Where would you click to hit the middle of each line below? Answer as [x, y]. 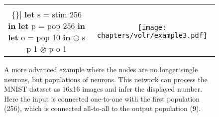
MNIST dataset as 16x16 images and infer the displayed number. [103, 89]
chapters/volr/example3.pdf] [152, 35]
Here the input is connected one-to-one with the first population [102, 98]
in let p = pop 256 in [47, 26]
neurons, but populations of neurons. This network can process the [106, 79]
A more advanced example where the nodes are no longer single [101, 69]
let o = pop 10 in [39, 37]
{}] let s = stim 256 [47, 14]
